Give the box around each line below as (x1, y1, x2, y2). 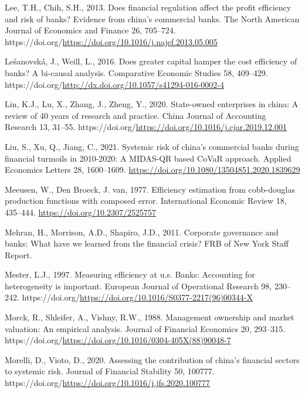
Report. (5, 248, 32, 261)
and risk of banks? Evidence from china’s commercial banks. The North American (5, 12, 300, 25)
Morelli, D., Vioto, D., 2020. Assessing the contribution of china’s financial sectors (5, 353, 300, 365)
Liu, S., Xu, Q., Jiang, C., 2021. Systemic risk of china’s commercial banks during (5, 140, 299, 152)
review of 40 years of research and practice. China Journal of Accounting (5, 109, 266, 121)
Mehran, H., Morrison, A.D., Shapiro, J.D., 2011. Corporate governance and (5, 225, 279, 238)
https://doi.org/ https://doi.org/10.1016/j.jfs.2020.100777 (5, 377, 211, 389)
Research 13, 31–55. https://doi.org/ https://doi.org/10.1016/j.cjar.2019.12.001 (5, 121, 287, 133)
